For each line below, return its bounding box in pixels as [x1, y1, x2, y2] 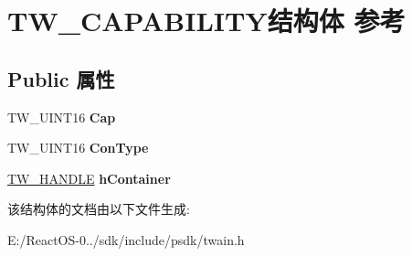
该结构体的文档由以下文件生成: [7, 199, 190, 219]
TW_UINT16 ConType [7, 138, 149, 157]
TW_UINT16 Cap [7, 107, 116, 126]
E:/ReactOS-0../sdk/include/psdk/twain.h [7, 229, 245, 249]
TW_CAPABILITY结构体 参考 [7, 2, 406, 39]
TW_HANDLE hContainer [7, 168, 171, 187]
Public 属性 [7, 64, 115, 92]
